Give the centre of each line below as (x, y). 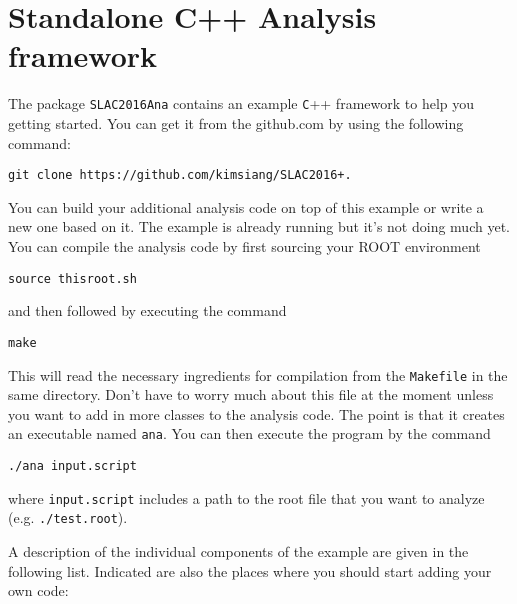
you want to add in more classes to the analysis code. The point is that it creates (256, 413)
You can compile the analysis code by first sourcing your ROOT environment (244, 246)
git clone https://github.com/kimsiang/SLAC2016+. (180, 175)
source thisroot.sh (72, 278)
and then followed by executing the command (147, 310)
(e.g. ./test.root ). (68, 517)
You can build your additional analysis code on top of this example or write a (246, 206)
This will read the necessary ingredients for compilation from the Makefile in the (258, 374)
